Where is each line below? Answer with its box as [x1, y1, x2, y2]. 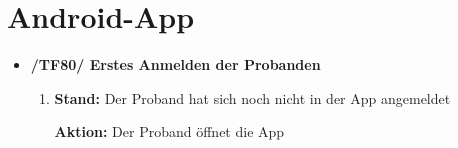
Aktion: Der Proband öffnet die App [54, 121, 285, 142]
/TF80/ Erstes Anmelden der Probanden [30, 54, 321, 75]
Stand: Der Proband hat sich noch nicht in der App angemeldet [54, 87, 451, 108]
